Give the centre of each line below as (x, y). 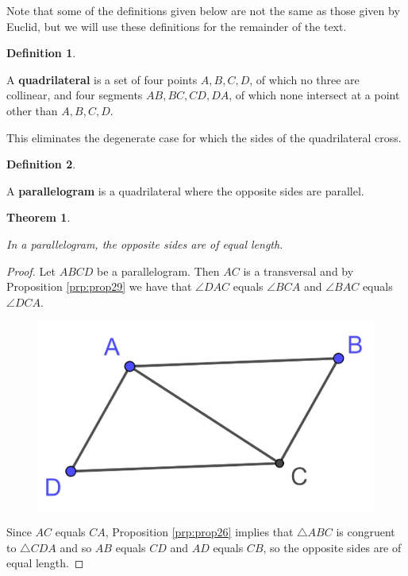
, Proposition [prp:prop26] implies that (199, 532)
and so (76, 547)
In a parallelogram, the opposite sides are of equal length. (145, 244)
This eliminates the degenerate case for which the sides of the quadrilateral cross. (204, 137)
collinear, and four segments (75, 95)
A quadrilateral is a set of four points (102, 79)
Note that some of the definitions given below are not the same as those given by (203, 10)
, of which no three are (304, 79)
